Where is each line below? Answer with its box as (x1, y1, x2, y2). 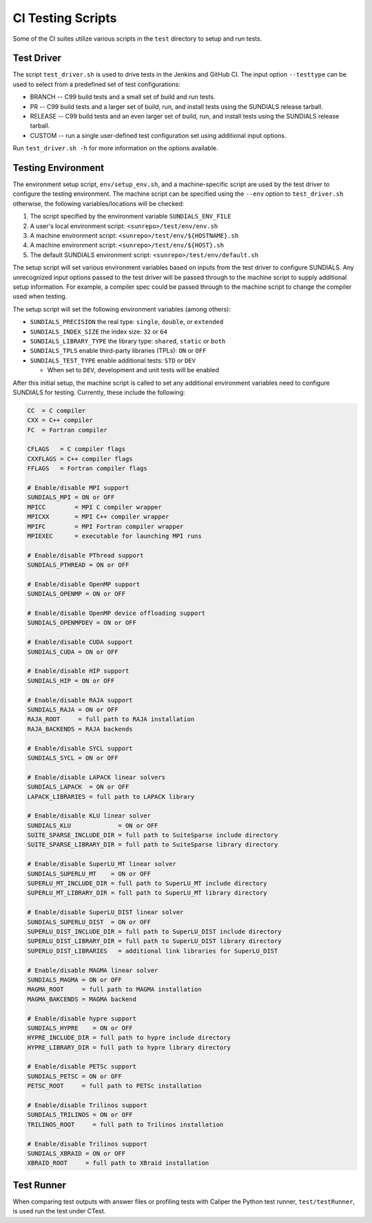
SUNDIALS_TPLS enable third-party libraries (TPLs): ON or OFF (30, 347, 207, 355)
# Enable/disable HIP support (27, 667, 130, 675)
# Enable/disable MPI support (27, 484, 130, 492)
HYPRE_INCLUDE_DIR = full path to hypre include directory (27, 1034, 231, 1042)
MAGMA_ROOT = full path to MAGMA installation (27, 986, 203, 993)
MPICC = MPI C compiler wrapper (27, 503, 162, 511)
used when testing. (12, 292, 68, 301)
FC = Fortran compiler (27, 426, 108, 434)
